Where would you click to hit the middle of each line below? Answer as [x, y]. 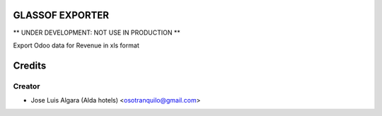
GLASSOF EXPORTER [61, 15]
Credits [30, 65]
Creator [27, 86]
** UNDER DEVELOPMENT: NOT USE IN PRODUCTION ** [97, 33]
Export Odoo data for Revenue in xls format [76, 45]
